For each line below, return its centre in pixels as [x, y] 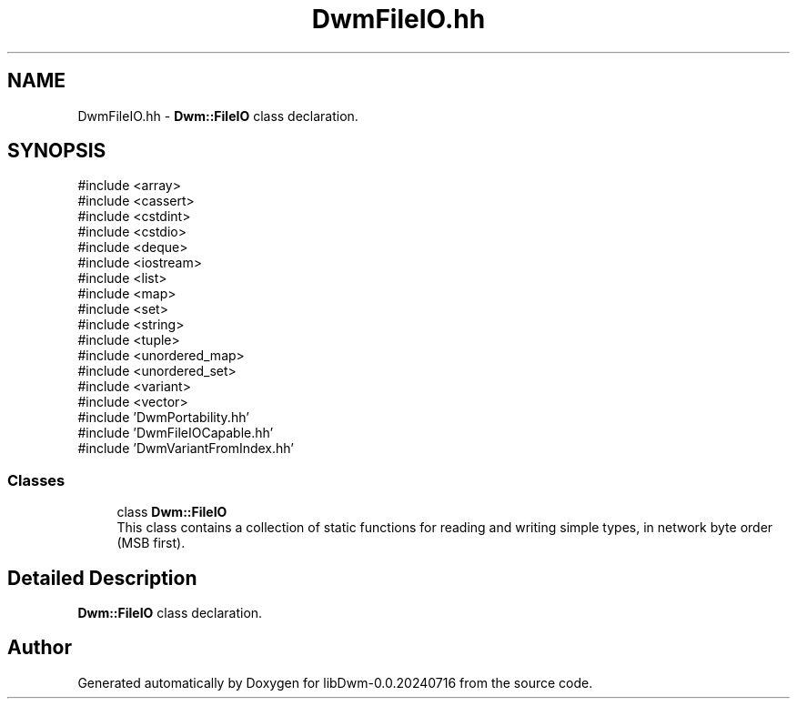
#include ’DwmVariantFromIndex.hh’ [186, 449]
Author [40, 648]
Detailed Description [102, 578]
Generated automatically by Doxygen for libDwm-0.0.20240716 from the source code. [335, 682]
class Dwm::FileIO [172, 512]
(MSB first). [151, 543]
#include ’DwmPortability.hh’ [163, 418]
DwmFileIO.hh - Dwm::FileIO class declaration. [218, 116]
